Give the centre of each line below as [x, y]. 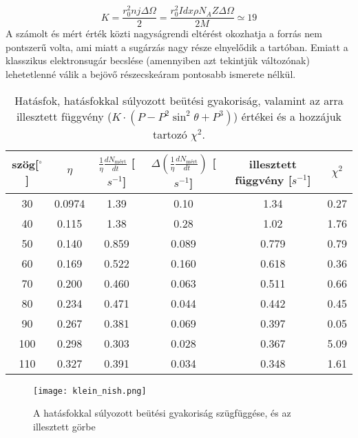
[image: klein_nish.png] [90, 391]
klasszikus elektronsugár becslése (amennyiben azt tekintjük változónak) [158, 60]
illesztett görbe [64, 426]
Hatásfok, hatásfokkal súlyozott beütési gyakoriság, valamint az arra [179, 100]
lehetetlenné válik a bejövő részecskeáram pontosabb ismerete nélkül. [151, 74]
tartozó [170, 134]
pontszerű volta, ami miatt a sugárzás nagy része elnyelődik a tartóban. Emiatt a [177, 47]
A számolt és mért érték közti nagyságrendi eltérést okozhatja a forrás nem [164, 33]
